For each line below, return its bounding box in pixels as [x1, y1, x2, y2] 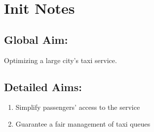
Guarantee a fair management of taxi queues [15, 118, 151, 129]
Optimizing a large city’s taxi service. [4, 55, 117, 65]
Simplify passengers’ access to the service [15, 102, 140, 112]
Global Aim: [4, 32, 68, 47]
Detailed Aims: [4, 79, 82, 94]
